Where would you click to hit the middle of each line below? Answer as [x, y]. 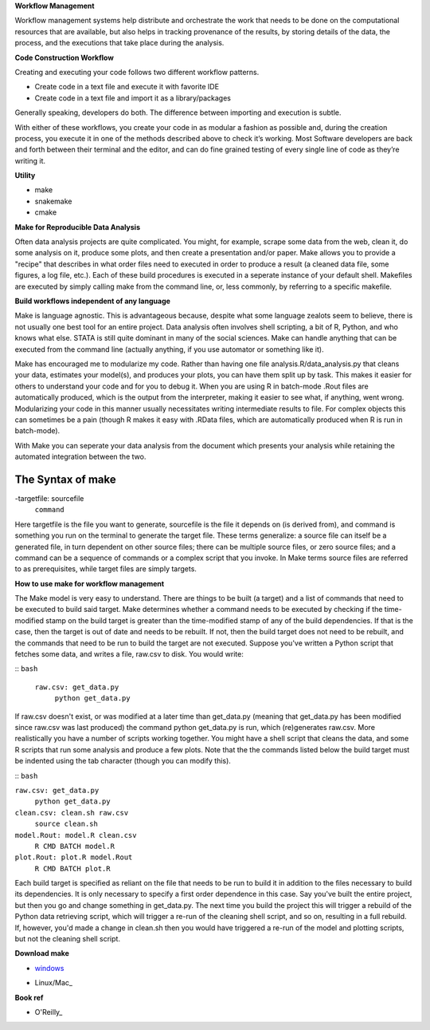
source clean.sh [66, 824]
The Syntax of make [65, 479]
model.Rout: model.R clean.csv [76, 835]
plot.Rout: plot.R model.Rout [74, 857]
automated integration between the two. [80, 457]
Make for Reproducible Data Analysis [78, 227]
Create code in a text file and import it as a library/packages [133, 98]
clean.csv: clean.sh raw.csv [72, 813]
